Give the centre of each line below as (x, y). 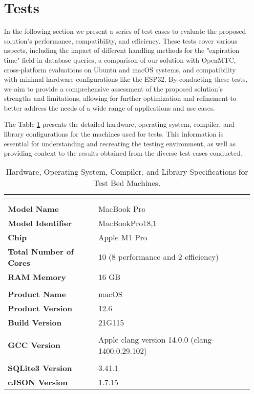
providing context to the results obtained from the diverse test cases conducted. (123, 153)
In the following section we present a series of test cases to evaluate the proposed (125, 31)
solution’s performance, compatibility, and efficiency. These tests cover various (121, 40)
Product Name (37, 294)
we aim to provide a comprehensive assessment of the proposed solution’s (113, 88)
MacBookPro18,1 (127, 223)
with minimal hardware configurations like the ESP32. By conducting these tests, (126, 79)
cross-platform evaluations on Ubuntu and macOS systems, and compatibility (120, 69)
